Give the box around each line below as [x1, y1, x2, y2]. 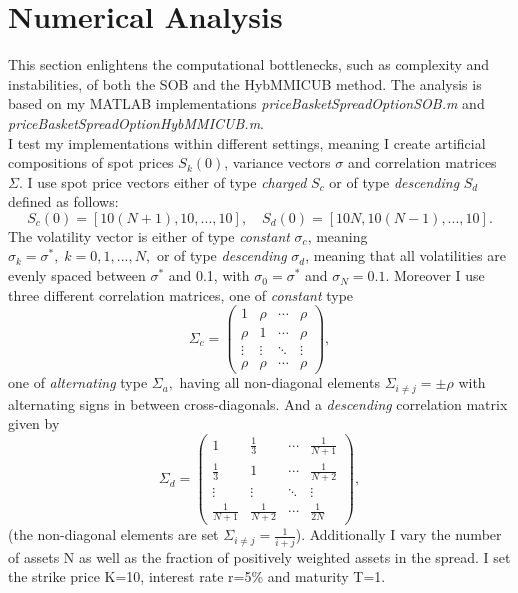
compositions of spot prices [8, 152, 174, 173]
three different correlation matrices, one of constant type [8, 284, 354, 305]
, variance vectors [224, 152, 331, 173]
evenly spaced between [8, 265, 146, 286]
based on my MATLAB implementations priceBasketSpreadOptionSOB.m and [8, 93, 485, 114]
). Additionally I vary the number [295, 524, 502, 545]
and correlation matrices [347, 152, 497, 173]
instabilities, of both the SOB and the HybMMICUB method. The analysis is [8, 73, 482, 94]
